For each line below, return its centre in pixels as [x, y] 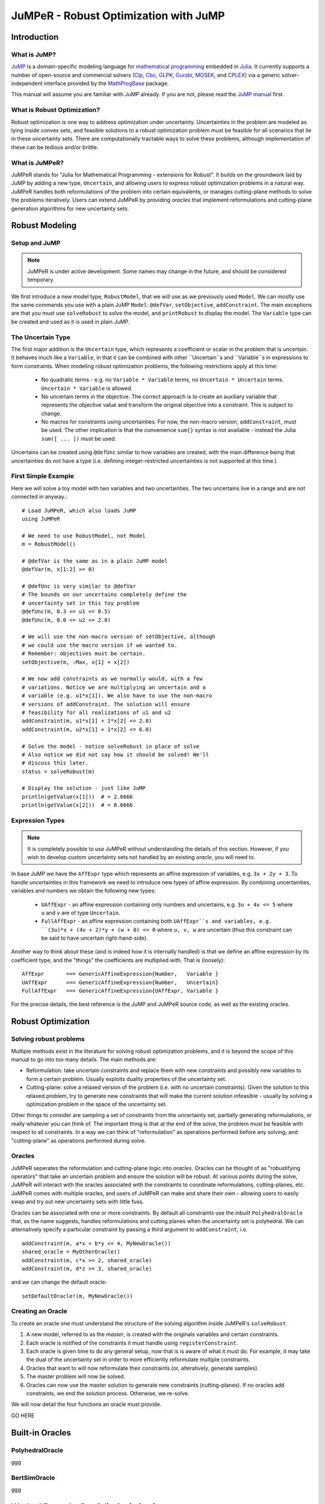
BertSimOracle [33, 1478]
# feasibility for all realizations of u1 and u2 [97, 712]
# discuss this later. [55, 763]
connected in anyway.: [39, 497]
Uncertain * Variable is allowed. [87, 388]
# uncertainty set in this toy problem [81, 603]
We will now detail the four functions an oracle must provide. [86, 1404]
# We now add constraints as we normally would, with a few [112, 679]
